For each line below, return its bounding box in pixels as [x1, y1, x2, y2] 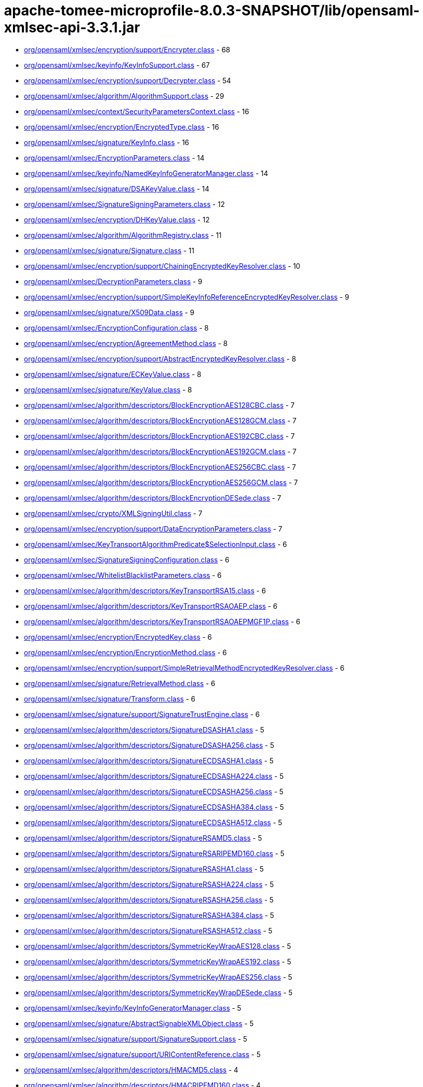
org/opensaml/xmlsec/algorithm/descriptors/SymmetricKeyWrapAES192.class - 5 [24, 957, 291, 966]
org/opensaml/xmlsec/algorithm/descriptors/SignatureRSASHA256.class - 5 [24, 895, 274, 904]
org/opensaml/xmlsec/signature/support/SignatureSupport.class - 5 [24, 1034, 247, 1043]
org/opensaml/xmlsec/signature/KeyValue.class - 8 [24, 385, 192, 394]
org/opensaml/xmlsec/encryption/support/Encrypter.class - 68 [24, 45, 231, 54]
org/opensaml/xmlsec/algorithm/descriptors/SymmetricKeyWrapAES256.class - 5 [24, 972, 292, 981]
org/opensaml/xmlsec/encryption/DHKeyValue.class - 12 [24, 215, 210, 224]
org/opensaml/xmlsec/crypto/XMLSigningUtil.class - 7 [24, 509, 202, 518]
